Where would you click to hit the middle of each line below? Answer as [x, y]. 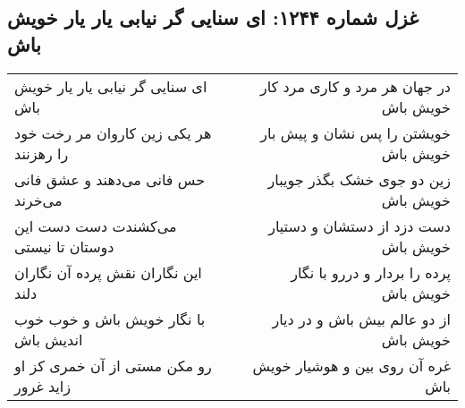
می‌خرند [38, 200]
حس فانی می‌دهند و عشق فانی [110, 179]
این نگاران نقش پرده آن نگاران [108, 272]
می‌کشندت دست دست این [96, 225]
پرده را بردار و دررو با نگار [371, 272]
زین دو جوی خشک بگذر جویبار [359, 179]
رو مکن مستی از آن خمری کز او [113, 365]
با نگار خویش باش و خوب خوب [110, 319]
